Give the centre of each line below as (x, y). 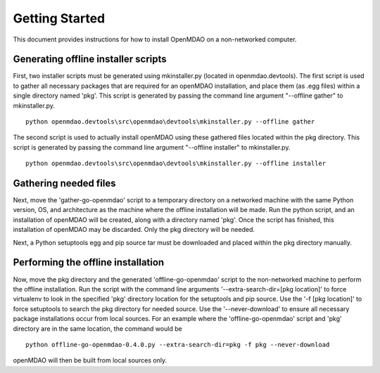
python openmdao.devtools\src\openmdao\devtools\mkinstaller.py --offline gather (170, 122)
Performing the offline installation (89, 262)
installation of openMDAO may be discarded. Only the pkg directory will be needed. (134, 230)
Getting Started (59, 18)
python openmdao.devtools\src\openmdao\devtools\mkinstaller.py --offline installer (176, 164)
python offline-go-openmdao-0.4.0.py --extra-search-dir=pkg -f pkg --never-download (178, 345)
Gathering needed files (64, 183)
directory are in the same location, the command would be (97, 328)
